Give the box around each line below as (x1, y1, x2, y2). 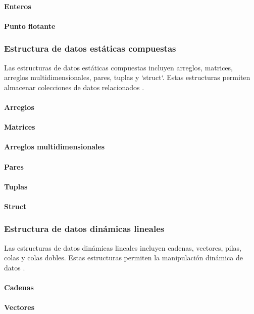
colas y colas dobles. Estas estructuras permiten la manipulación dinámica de (4, 252, 243, 263)
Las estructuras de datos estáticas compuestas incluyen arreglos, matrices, (4, 62, 233, 72)
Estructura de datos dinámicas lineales (4, 222, 165, 235)
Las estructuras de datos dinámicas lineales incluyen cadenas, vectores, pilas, (4, 242, 241, 253)
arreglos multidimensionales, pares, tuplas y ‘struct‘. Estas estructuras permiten (4, 72, 250, 83)
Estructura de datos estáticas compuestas (4, 42, 176, 55)
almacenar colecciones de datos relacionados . (4, 82, 144, 92)
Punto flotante (4, 20, 56, 31)
